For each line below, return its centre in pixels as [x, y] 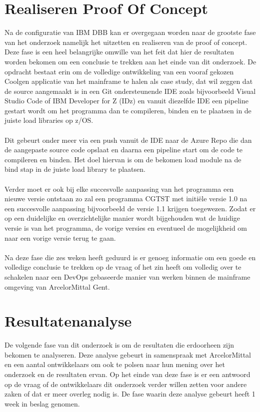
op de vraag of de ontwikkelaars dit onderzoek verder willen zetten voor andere [126, 384]
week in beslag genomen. [42, 403]
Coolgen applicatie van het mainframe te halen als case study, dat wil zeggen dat [129, 81]
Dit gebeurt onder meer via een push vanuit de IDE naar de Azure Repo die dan [128, 140]
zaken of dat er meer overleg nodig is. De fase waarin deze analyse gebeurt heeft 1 [130, 394]
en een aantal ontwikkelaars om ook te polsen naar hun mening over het [115, 364]
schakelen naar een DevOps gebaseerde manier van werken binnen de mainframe [127, 276]
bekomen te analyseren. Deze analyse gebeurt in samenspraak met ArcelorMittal [128, 354]
